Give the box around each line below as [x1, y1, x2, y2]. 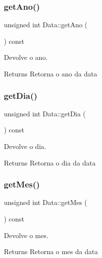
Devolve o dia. [4, 141, 46, 151]
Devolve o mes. [4, 230, 49, 240]
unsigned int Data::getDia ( [4, 108, 86, 118]
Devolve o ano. [4, 52, 48, 62]
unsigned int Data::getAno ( [4, 19, 87, 30]
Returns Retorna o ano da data [4, 69, 97, 78]
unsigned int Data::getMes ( [4, 197, 87, 207]
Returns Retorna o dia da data [4, 157, 96, 167]
